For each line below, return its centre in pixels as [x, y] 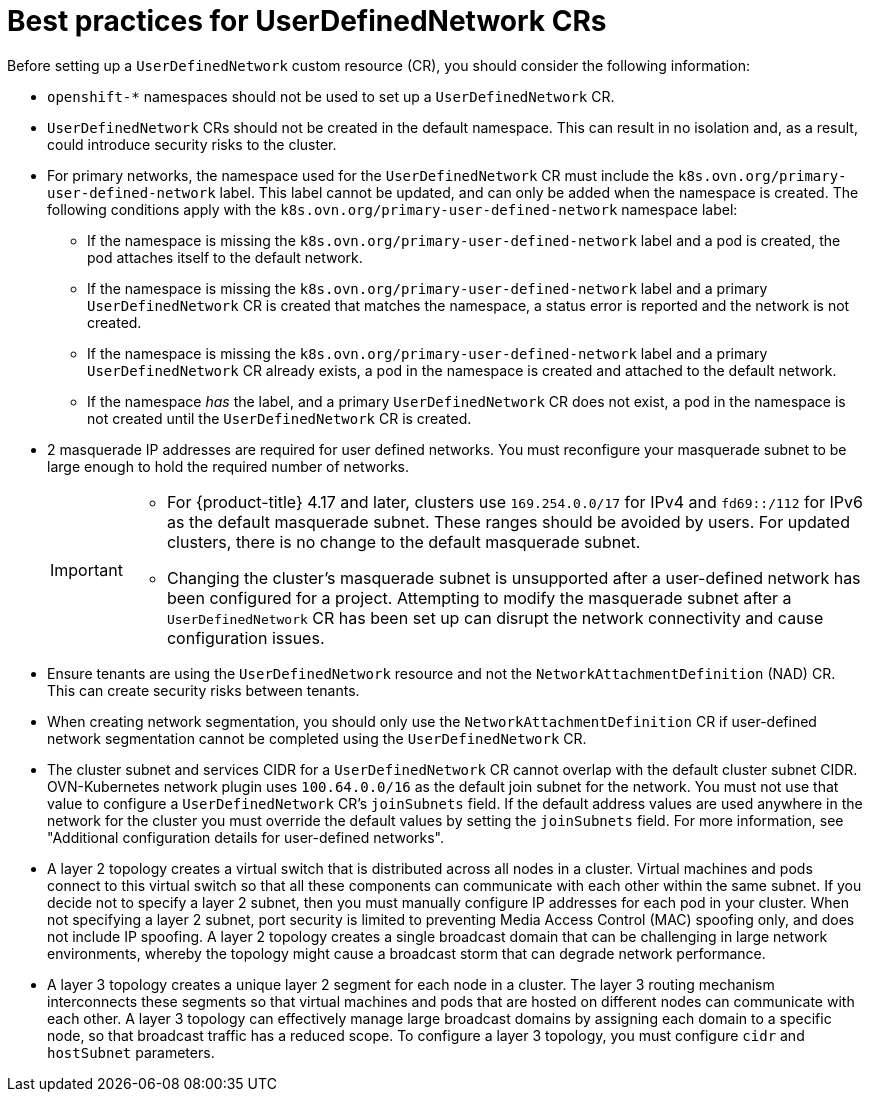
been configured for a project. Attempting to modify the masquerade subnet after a [479, 597]
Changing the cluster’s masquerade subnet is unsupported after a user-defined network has [513, 577]
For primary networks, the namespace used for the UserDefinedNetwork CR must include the [361, 175]
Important [86, 569]
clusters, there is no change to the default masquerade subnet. [403, 541]
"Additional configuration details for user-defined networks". [245, 837]
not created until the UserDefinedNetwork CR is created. [279, 418]
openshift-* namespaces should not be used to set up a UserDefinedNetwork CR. [331, 96]
